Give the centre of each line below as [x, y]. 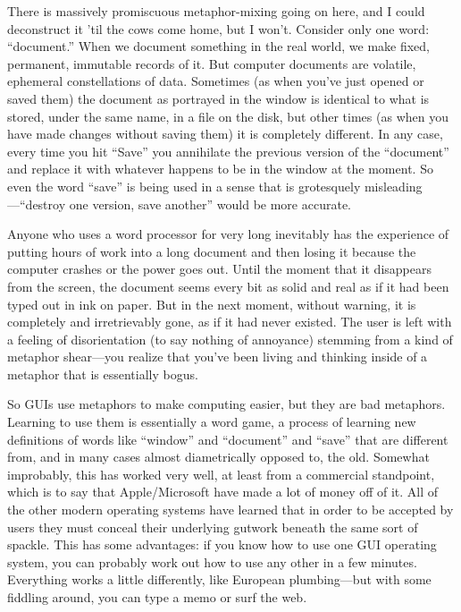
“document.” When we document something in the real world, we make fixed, [219, 46]
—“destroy [37, 204]
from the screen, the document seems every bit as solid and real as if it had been [228, 286]
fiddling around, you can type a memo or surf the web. [157, 597]
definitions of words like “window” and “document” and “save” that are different [228, 439]
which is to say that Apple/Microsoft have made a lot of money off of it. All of [223, 492]
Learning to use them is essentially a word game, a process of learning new [212, 422]
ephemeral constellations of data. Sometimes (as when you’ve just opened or [216, 81]
